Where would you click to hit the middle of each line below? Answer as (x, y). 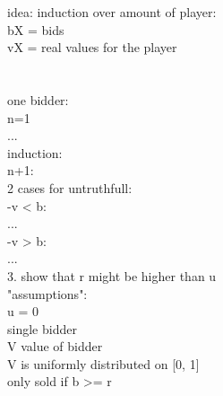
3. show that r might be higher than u (112, 275)
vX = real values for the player (92, 47)
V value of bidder (55, 346)
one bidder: (38, 99)
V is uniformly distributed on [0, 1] (103, 363)
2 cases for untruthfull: (70, 187)
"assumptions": (47, 293)
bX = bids (36, 29)
